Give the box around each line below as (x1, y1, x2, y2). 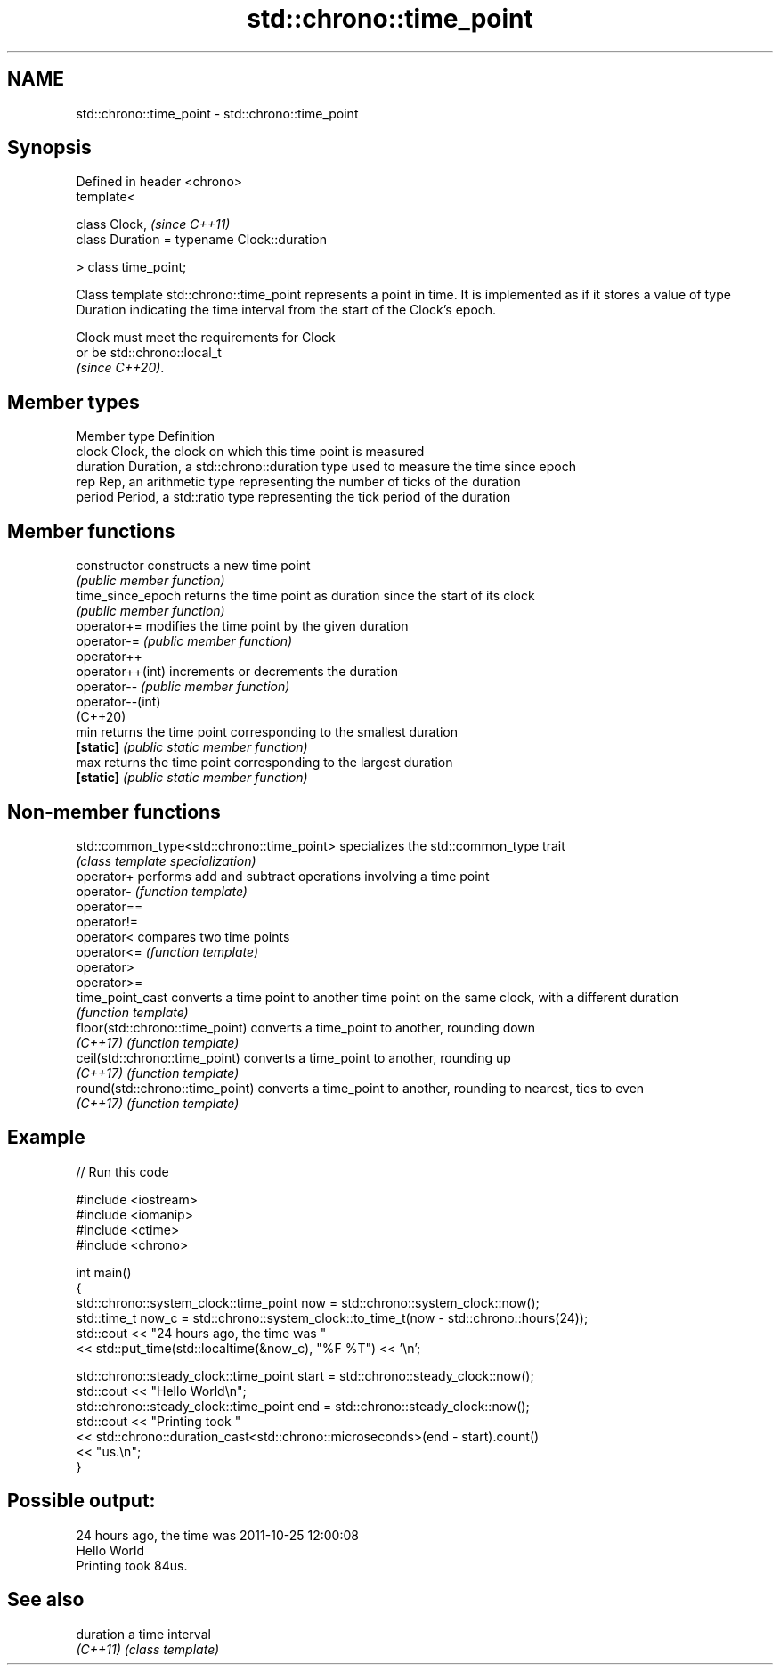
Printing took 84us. (76, 1557, 188, 1573)
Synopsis (7, 136, 92, 159)
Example (7, 1126, 85, 1149)
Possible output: (7, 1489, 156, 1513)
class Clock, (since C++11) (76, 216, 231, 232)
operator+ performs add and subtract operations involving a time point (76, 868, 490, 884)
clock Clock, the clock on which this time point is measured (76, 444, 425, 460)
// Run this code (76, 1163, 169, 1179)
